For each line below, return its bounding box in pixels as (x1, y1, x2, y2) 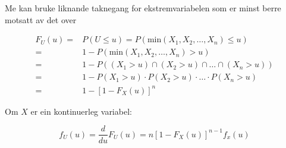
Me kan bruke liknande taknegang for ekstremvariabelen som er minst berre (5, 2, 281, 14)
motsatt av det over (5, 13, 77, 26)
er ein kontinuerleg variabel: (30, 105, 132, 117)
